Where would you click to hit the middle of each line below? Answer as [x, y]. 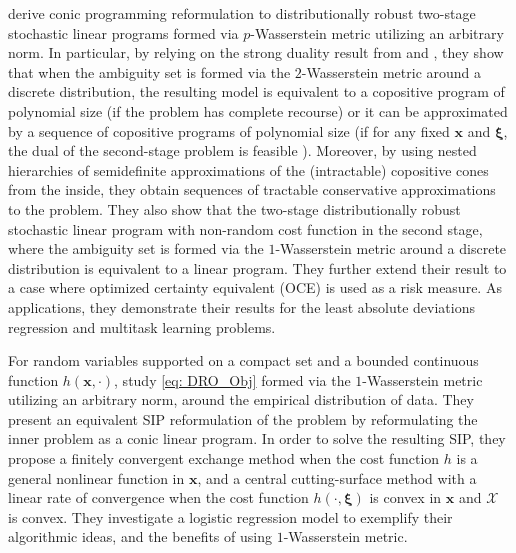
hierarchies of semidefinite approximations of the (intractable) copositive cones [248, 169]
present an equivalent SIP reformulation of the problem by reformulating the [243, 418]
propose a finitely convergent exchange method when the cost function [224, 458]
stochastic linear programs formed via [123, 32]
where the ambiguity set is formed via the [136, 248]
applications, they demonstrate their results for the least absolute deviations [241, 306]
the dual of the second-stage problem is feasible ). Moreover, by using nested [242, 150]
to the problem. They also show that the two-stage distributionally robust [234, 208]
